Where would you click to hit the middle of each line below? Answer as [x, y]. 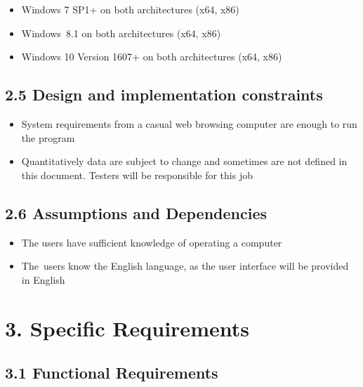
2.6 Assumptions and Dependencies [136, 212]
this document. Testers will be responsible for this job [137, 175]
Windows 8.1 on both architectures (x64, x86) [121, 33]
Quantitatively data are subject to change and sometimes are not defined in [184, 161]
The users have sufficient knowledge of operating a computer [152, 242]
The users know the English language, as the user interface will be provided [185, 266]
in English [43, 279]
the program [48, 137]
